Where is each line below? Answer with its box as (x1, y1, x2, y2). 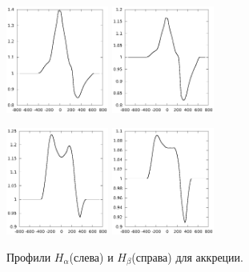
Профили (6, 248, 51, 265)
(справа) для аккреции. (131, 248, 243, 265)
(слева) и (69, 248, 114, 265)
